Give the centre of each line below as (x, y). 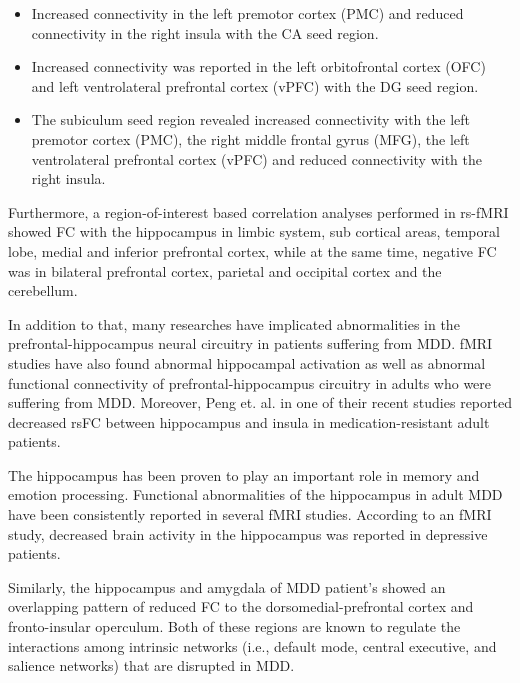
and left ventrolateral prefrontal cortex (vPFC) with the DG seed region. (255, 85)
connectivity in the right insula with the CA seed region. (205, 32)
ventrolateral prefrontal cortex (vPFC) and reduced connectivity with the (257, 158)
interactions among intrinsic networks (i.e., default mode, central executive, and (252, 645)
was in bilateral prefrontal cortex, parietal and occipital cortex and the (225, 270)
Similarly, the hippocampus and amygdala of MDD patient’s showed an (227, 586)
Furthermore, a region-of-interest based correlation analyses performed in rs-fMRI (258, 211)
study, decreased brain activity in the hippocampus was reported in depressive (248, 533)
